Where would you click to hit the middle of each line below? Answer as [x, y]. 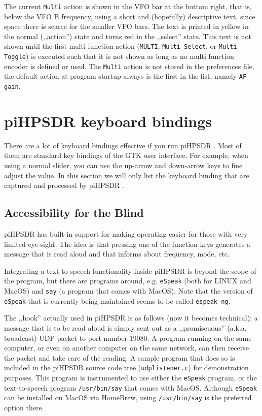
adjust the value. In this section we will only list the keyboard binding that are [127, 175]
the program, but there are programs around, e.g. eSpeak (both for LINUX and [128, 281]
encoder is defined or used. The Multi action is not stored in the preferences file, [129, 66]
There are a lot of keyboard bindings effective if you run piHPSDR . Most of [123, 145]
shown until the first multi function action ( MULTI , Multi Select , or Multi [121, 46]
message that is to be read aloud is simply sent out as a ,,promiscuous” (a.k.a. [125, 327]
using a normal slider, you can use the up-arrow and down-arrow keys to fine [123, 165]
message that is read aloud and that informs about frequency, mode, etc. [117, 254]
